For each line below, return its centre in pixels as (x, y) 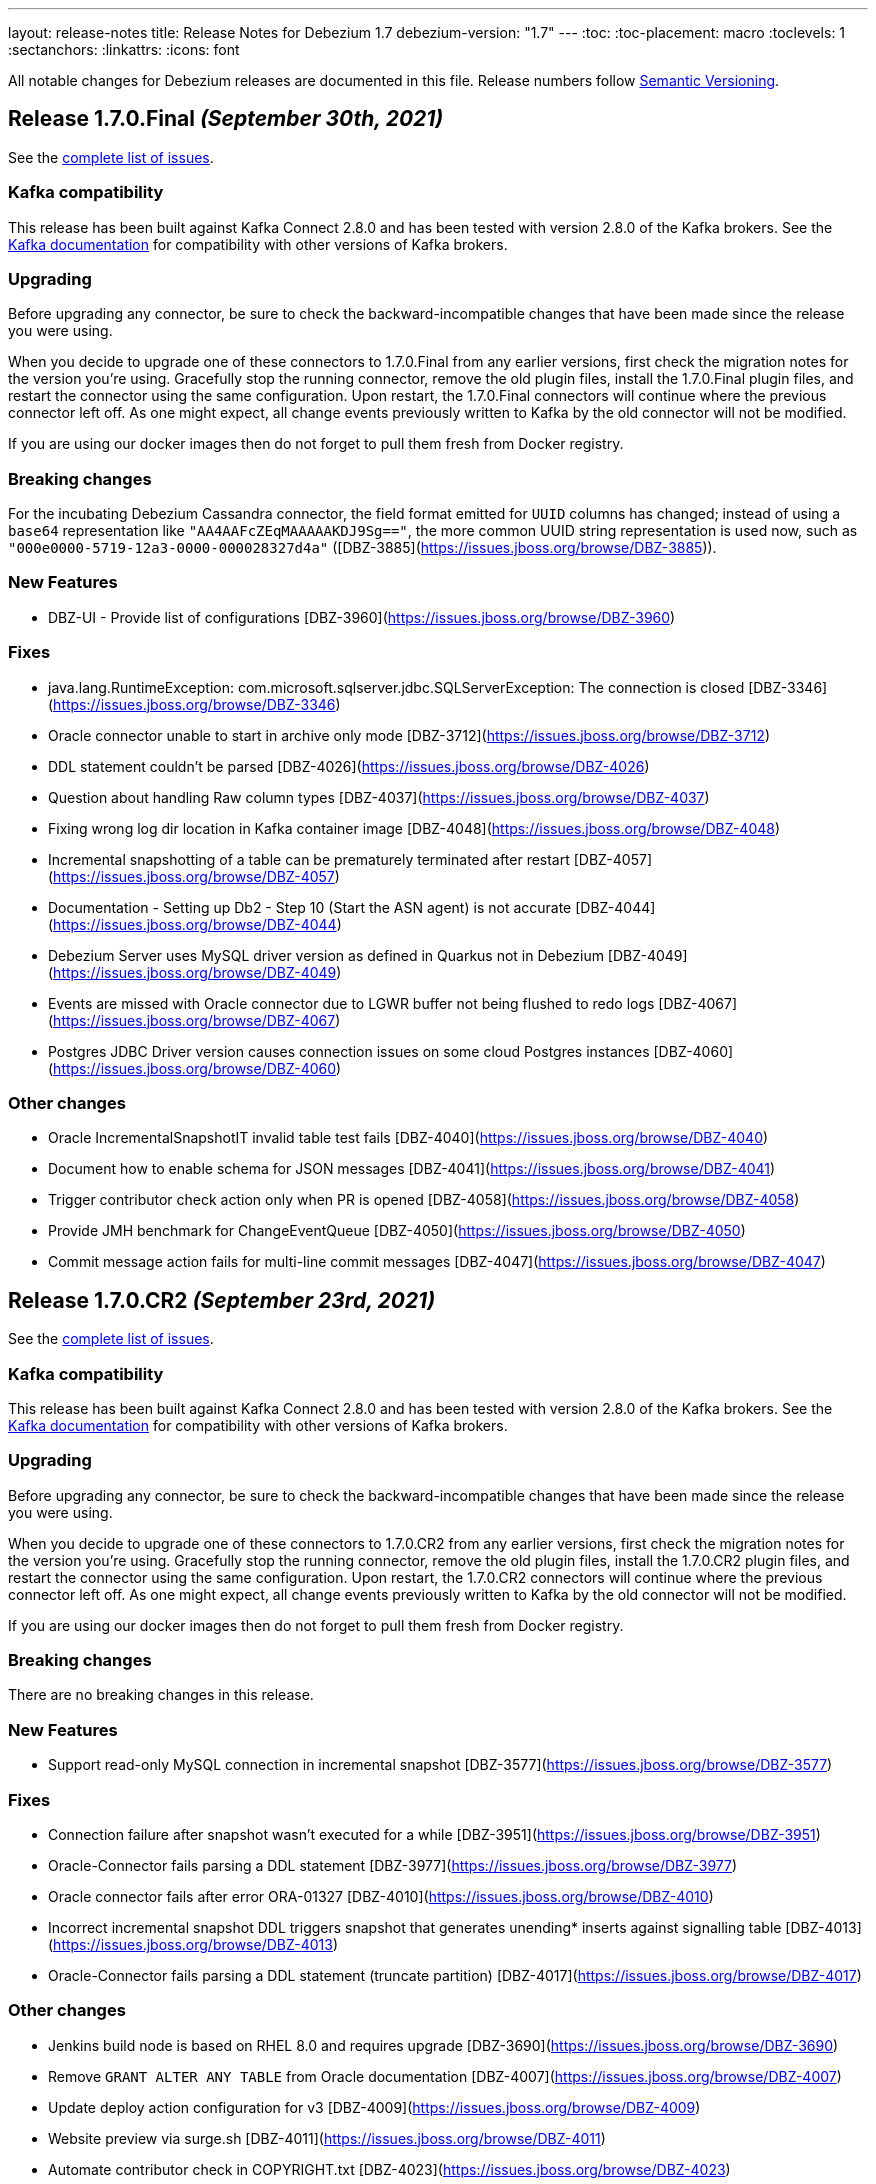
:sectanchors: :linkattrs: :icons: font (124, 49)
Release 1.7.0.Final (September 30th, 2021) (226, 119)
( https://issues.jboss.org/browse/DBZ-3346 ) (194, 704)
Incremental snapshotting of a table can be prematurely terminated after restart (309, 859)
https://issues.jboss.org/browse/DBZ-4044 (195, 924)
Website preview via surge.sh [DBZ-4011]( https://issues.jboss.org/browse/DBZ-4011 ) (327, 2138)
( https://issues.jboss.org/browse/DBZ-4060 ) (195, 1068)
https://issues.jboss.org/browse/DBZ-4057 (194, 876)
